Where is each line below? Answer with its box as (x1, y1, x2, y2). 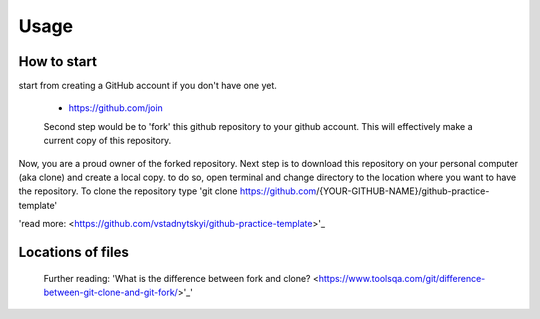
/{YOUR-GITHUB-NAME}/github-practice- (315, 185, 490, 197)
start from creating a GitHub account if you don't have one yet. (18, 80, 277, 92)
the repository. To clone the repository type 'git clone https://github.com (18, 185, 317, 197)
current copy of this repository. (43, 135, 172, 147)
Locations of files (18, 244, 129, 260)
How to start (18, 53, 97, 70)
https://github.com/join (68, 102, 164, 114)
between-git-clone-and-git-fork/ (43, 286, 179, 298)
